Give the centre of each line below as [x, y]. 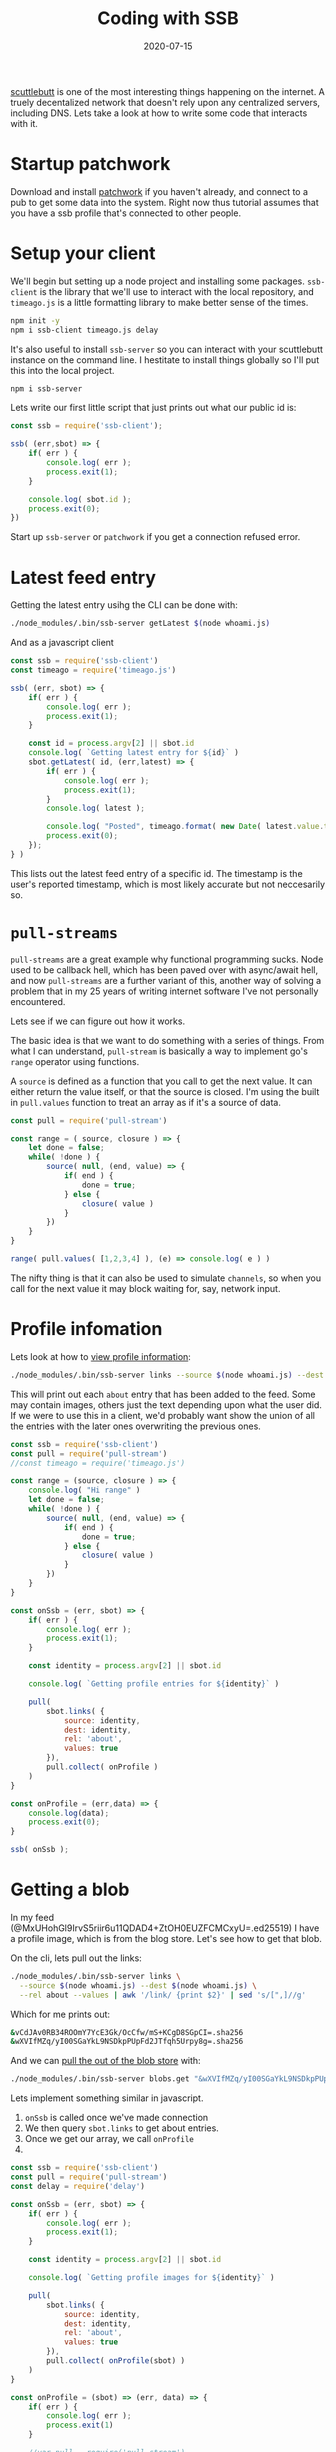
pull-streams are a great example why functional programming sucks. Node [167, 959]
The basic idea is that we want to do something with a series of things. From [167, 1040]
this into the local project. [62, 370]
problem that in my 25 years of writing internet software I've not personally [164, 991]
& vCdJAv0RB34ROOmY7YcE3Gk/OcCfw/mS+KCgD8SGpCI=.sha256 [127, 2032]
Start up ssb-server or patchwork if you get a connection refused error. [155, 537]
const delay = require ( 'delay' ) [77, 2186]
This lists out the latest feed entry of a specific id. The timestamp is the [156, 873]
